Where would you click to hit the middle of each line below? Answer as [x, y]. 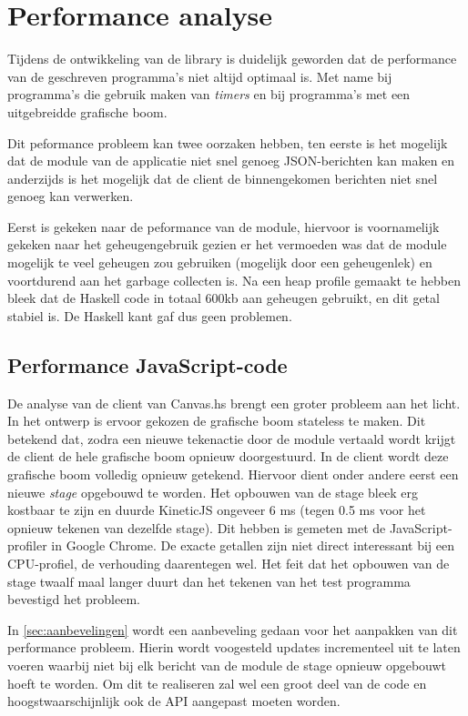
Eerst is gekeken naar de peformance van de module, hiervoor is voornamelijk [224, 226]
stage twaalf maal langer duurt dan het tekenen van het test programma [209, 581]
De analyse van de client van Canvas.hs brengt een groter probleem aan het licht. [234, 403]
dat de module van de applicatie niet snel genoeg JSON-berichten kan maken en [231, 161]
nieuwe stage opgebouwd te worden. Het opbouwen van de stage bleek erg [213, 492]
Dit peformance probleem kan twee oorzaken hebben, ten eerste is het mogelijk [228, 142]
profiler [27, 545]
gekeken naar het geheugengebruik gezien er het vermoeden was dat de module [227, 244]
